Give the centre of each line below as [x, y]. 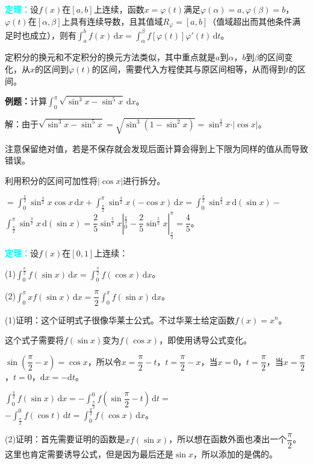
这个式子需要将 [34, 340]
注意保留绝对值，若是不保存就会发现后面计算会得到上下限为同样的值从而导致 [156, 148]
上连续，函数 [119, 9]
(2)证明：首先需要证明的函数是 [65, 439]
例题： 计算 [26, 101]
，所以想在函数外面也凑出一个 [228, 439]
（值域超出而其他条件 [250, 21]
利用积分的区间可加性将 [51, 180]
